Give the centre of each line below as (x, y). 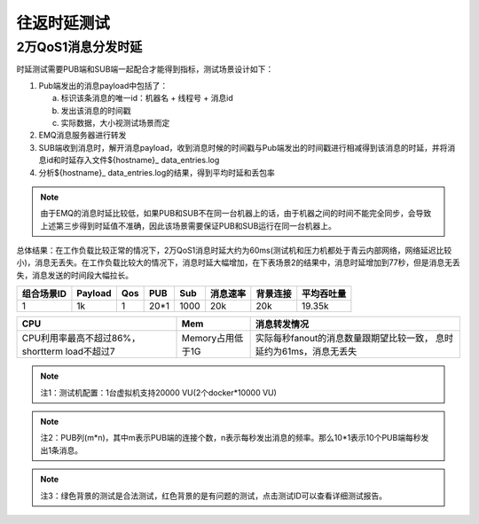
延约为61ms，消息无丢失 (306, 352)
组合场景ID (44, 294)
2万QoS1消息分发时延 (79, 47)
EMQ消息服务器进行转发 (82, 135)
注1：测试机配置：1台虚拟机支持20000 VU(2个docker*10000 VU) (158, 392)
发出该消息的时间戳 (96, 110)
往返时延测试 (63, 23)
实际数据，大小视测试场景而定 (115, 122)
